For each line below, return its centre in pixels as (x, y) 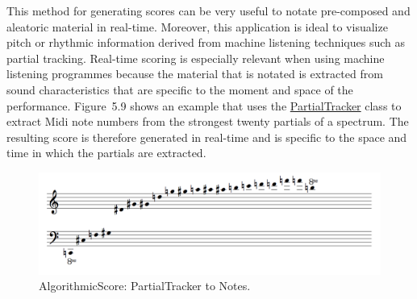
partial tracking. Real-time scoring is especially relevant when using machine (196, 58)
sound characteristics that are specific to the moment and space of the (180, 89)
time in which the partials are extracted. (106, 153)
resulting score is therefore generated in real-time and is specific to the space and (207, 137)
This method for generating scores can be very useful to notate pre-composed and (208, 10)
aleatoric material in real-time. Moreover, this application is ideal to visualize (197, 26)
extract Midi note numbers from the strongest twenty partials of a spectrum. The (208, 121)
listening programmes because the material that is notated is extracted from (195, 74)
